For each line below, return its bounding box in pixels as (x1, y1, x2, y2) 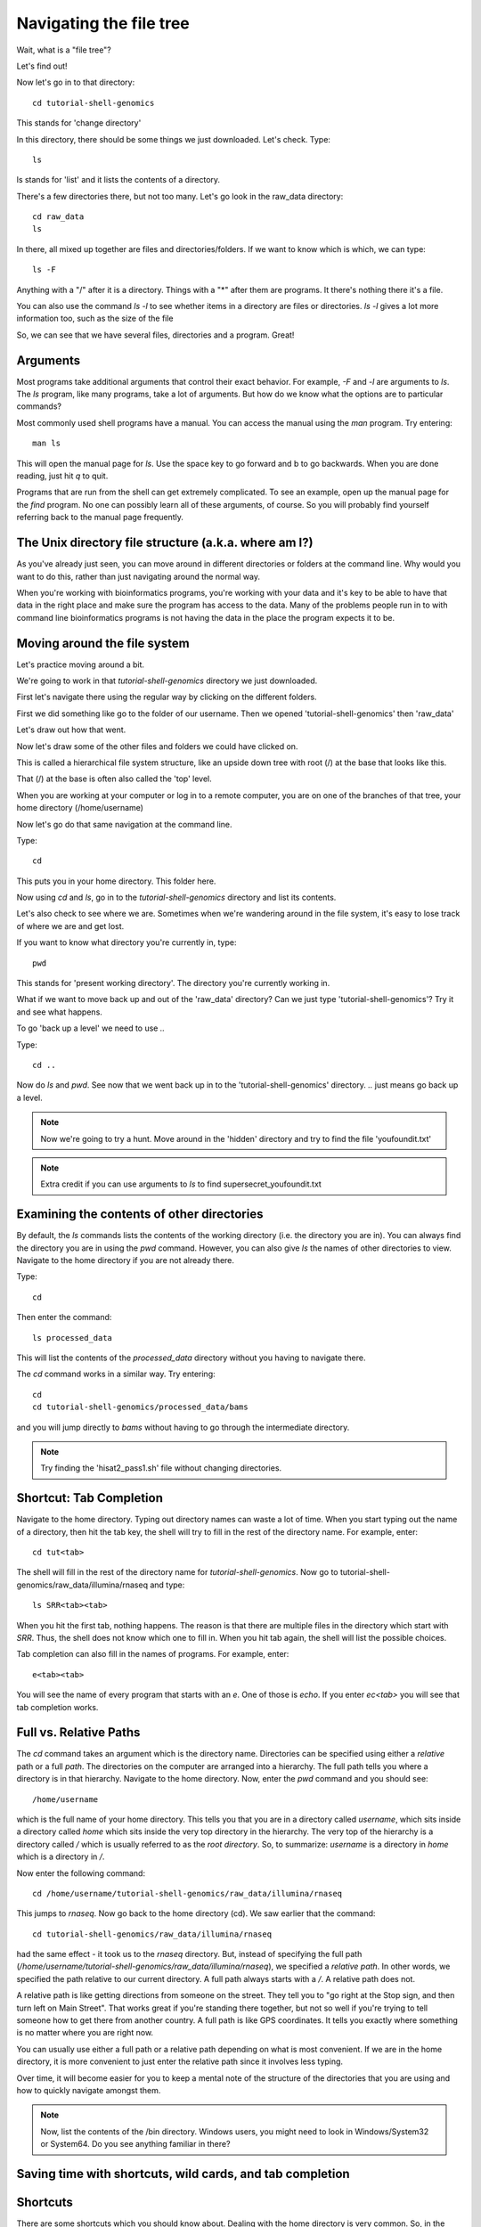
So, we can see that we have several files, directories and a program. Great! (16, 330, 295, 340)
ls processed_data (32, 1333, 113, 1342)
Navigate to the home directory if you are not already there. (16, 1255, 235, 1265)
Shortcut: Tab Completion (16, 1490, 164, 1505)
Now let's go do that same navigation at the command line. (16, 819, 232, 829)
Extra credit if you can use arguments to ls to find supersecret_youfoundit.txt (40, 1179, 322, 1189)
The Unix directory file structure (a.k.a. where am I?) (16, 535, 314, 551)
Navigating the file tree (16, 13, 191, 33)
